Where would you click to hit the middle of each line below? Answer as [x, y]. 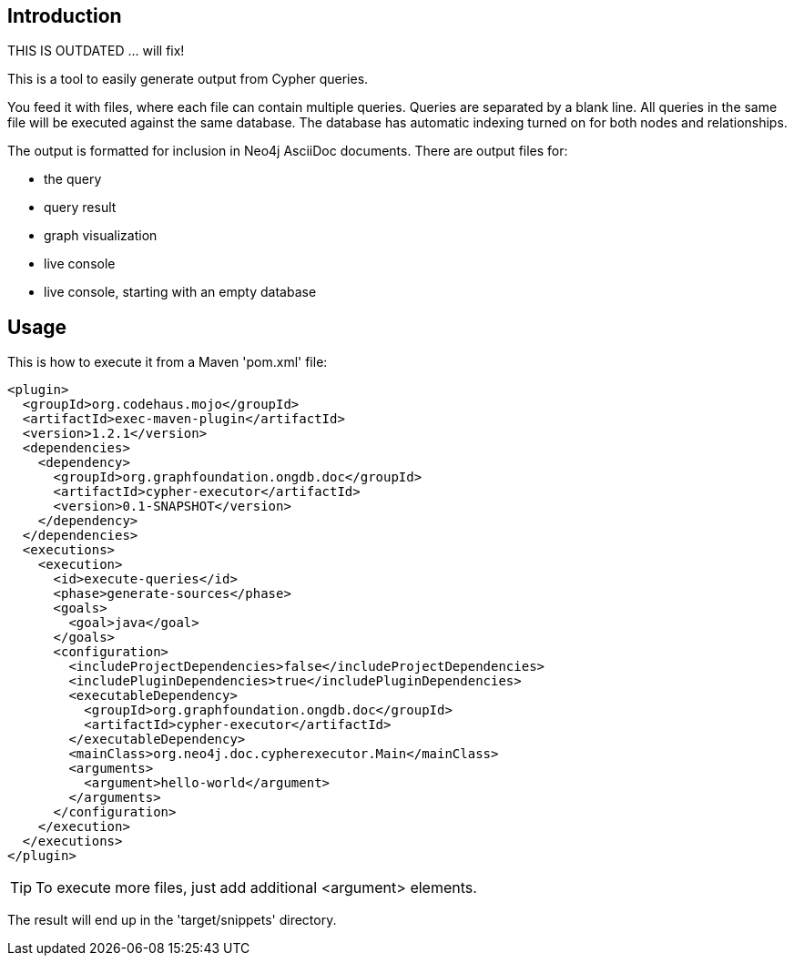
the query [73, 179]
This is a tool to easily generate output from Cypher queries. [188, 79]
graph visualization [101, 236]
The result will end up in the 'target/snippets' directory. [172, 920]
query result [80, 208]
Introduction [65, 16]
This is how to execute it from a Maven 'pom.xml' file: [168, 362]
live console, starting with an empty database [180, 292]
